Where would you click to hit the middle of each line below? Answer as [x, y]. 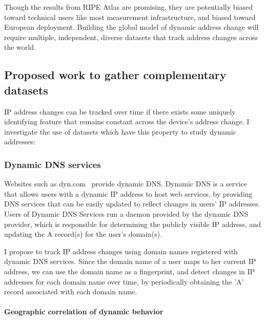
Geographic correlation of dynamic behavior [84, 312]
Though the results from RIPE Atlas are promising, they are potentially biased [128, 7]
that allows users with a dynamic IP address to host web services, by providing [128, 193]
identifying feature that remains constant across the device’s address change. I [127, 121]
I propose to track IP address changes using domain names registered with [121, 251]
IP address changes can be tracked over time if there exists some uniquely [120, 111]
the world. [20, 47]
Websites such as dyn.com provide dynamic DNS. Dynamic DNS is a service [126, 184]
